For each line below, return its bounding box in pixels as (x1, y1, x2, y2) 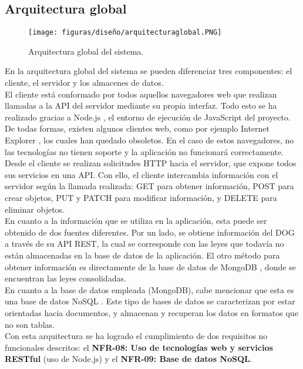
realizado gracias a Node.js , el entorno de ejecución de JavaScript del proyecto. (5, 110, 291, 123)
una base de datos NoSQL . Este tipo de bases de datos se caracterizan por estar (5, 295, 295, 307)
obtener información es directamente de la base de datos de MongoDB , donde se (5, 260, 296, 273)
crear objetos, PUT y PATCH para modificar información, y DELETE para (5, 191, 277, 203)
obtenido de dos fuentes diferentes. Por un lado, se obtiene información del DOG (5, 226, 295, 238)
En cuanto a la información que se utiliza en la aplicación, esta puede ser (5, 214, 267, 227)
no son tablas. (5, 318, 55, 330)
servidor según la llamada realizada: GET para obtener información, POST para (5, 180, 294, 192)
